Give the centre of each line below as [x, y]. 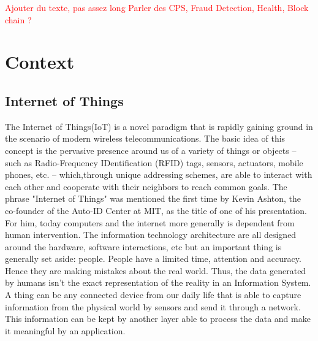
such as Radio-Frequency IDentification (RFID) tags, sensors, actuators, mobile [154, 162]
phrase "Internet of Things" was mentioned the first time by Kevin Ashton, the [153, 198]
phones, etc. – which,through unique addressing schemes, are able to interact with [159, 174]
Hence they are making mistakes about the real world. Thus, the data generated [156, 270]
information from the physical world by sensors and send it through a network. [153, 306]
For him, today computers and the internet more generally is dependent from [150, 222]
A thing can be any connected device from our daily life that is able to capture [153, 295]
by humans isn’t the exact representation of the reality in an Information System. [158, 282]
